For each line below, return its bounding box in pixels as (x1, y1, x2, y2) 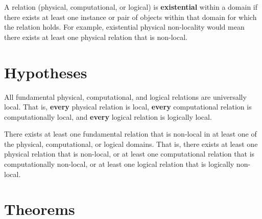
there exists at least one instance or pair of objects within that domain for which (4, 11, 257, 22)
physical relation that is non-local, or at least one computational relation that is (4, 148, 255, 159)
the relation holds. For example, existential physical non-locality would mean (4, 21, 245, 32)
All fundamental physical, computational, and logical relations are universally (4, 91, 247, 102)
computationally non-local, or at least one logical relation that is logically (4, 159, 234, 169)
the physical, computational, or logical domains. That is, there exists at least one (4, 138, 258, 149)
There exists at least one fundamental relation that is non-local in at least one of (4, 128, 257, 139)
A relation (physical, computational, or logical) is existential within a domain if (4, 2, 258, 12)
